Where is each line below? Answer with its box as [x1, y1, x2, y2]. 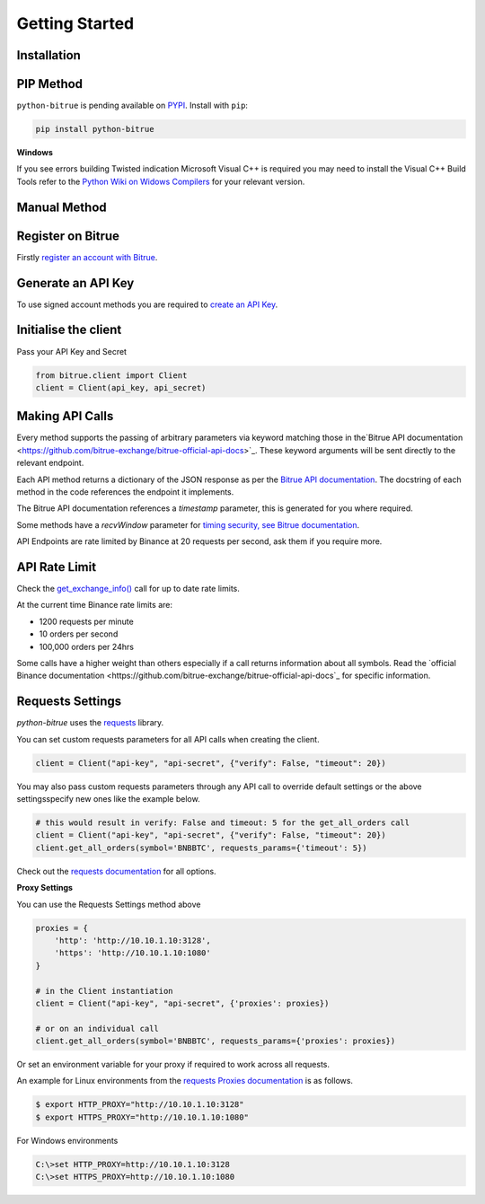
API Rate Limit [16, 559, 97, 575]
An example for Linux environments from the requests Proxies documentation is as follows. [16, 1076, 354, 1086]
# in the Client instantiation [35, 986, 174, 996]
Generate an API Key [16, 275, 135, 291]
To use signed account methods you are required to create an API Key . [16, 299, 278, 310]
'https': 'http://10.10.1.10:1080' [54, 948, 211, 958]
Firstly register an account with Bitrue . [16, 251, 158, 262]
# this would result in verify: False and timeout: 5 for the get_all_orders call [35, 818, 410, 828]
